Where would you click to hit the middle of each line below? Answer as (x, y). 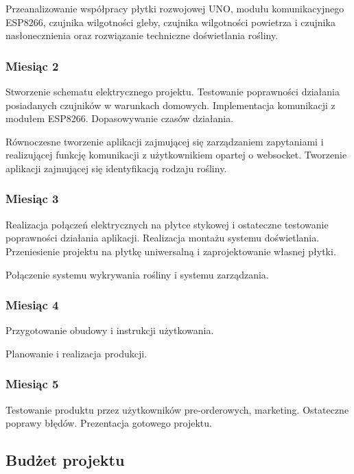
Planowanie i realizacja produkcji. (76, 353)
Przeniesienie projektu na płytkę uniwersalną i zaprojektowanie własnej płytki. (171, 251)
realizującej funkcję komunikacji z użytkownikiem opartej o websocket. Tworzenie (176, 155)
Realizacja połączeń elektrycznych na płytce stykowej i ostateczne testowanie (167, 224)
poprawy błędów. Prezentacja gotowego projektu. (109, 423)
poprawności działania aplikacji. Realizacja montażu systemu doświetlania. (163, 238)
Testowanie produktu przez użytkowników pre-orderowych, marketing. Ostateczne (177, 409)
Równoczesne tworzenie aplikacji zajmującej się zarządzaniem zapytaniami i (165, 141)
